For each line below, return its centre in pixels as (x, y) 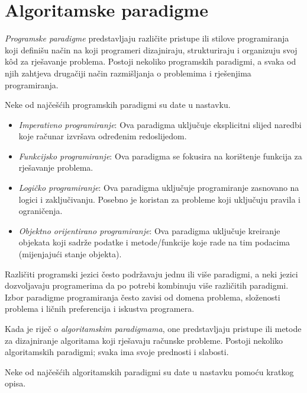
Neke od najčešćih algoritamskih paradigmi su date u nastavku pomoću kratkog (149, 371)
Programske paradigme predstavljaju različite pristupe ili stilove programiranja (147, 38)
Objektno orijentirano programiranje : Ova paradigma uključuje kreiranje (149, 230)
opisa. (15, 383)
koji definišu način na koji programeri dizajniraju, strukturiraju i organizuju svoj (151, 49)
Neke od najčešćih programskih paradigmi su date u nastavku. (118, 105)
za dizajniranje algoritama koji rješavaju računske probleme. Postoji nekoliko (144, 340)
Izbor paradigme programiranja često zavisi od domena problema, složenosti (143, 297)
